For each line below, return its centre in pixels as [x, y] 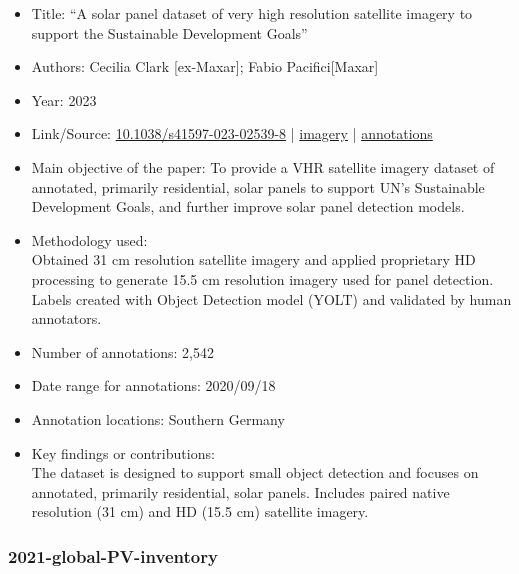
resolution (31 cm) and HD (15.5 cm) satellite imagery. [200, 511]
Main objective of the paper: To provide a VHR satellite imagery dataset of [263, 166]
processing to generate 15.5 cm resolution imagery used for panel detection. [262, 278]
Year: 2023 [64, 99]
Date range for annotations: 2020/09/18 [153, 385]
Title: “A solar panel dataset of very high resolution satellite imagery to [252, 13]
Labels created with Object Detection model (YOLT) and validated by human [271, 298]
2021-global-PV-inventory [113, 555]
